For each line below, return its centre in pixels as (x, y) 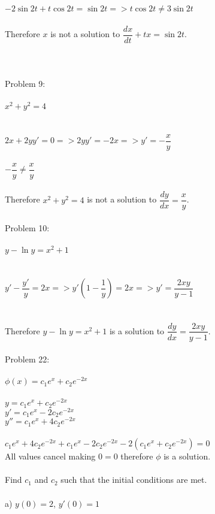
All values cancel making (50, 456)
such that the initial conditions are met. (134, 480)
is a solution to (137, 330)
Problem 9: (25, 84)
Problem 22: (27, 359)
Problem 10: (27, 227)
